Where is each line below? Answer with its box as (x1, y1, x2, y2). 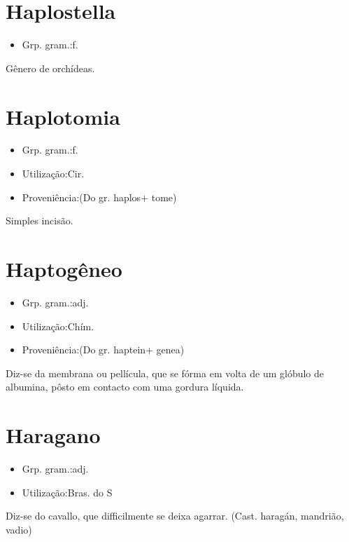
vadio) (6, 522, 32, 536)
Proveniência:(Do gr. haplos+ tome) (22, 189, 177, 204)
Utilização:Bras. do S (22, 485, 113, 499)
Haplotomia (6, 102, 120, 130)
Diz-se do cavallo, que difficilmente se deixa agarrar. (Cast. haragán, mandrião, (6, 508, 344, 523)
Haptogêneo (6, 255, 122, 283)
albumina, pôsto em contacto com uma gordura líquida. (6, 379, 244, 394)
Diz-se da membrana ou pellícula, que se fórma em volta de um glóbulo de (6, 365, 324, 380)
